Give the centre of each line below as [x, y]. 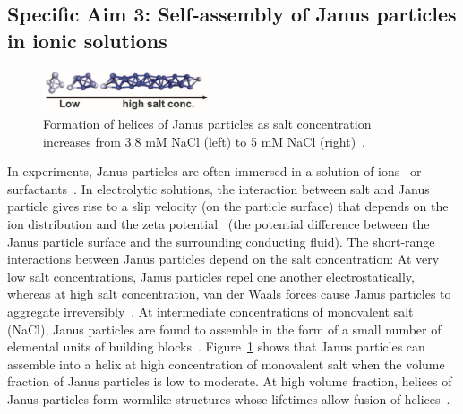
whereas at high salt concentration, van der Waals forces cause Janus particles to [229, 294]
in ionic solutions [87, 40]
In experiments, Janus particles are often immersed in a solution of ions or [214, 171]
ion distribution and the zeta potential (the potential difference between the [219, 223]
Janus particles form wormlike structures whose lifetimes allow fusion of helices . [229, 398]
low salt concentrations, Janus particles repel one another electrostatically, [211, 276]
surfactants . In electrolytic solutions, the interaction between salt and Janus [219, 188]
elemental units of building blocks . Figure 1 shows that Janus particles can [216, 346]
